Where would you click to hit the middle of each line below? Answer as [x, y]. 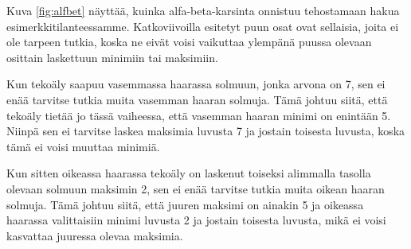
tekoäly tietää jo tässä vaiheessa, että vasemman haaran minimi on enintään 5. [199, 115]
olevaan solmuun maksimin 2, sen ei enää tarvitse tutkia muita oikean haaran [196, 188]
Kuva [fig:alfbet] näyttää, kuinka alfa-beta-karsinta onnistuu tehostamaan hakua [203, 10]
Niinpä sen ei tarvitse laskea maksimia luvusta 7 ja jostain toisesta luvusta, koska [206, 131]
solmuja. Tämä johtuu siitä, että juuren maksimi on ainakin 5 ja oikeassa [185, 204]
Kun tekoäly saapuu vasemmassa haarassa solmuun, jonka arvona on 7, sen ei [196, 84]
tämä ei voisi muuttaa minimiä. [83, 146]
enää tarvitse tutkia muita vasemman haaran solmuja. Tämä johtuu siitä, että [197, 99]
